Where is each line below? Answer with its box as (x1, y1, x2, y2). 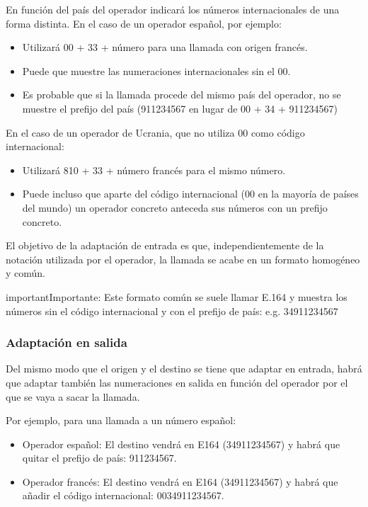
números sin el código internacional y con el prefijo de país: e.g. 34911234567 (6, 303, 338, 318)
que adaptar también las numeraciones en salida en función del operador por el (6, 375, 348, 389)
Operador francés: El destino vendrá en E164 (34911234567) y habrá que (22, 474, 338, 489)
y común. (6, 266, 45, 280)
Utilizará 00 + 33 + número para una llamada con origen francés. (22, 40, 308, 55)
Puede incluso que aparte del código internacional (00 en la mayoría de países (22, 186, 359, 201)
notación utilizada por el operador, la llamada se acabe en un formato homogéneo (6, 251, 360, 266)
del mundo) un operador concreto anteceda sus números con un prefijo (22, 200, 328, 215)
